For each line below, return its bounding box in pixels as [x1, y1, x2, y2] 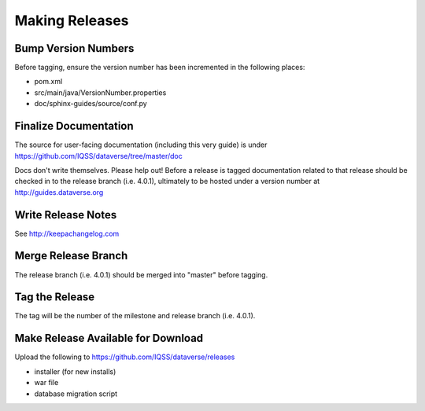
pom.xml [34, 77, 63, 86]
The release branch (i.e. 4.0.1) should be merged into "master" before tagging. [14, 270, 268, 279]
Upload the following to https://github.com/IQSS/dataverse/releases [14, 352, 235, 361]
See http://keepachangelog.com [14, 229, 120, 238]
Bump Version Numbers [14, 42, 135, 55]
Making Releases [14, 12, 129, 29]
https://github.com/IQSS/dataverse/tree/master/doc [14, 151, 183, 160]
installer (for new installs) [34, 366, 116, 376]
